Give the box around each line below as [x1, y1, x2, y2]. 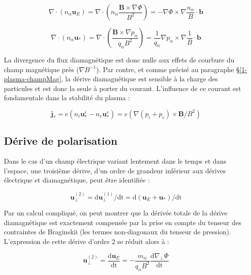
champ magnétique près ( [4, 64, 79, 74]
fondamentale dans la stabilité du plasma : [4, 92, 130, 103]
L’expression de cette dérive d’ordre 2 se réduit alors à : [4, 236, 169, 246]
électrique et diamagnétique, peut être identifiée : [4, 175, 150, 185]
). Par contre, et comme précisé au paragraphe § [96, 64, 240, 74]
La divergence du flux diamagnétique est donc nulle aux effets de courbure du [4, 55, 235, 64]
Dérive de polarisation [4, 133, 118, 148]
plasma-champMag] [4, 74, 62, 84]
